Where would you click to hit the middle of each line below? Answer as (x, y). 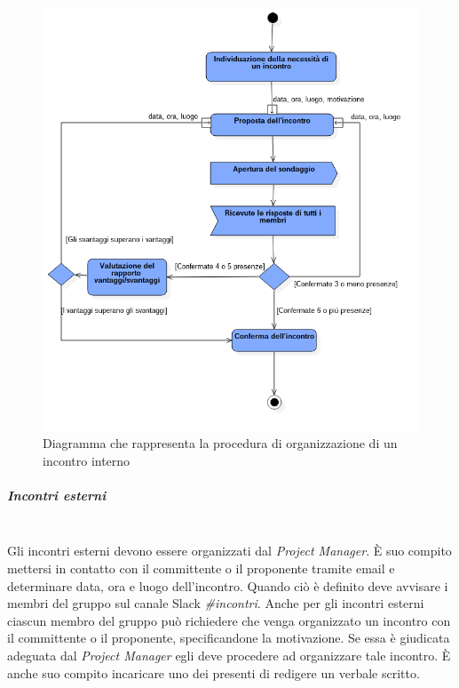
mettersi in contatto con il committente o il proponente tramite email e (201, 568)
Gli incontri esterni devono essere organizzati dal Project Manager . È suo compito (229, 551)
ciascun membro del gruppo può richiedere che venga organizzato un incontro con (229, 620)
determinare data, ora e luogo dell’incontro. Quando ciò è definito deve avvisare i (228, 585)
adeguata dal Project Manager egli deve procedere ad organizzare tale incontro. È (229, 656)
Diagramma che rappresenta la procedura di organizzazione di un (220, 443)
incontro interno (87, 460)
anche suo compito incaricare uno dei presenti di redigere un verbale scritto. (214, 672)
